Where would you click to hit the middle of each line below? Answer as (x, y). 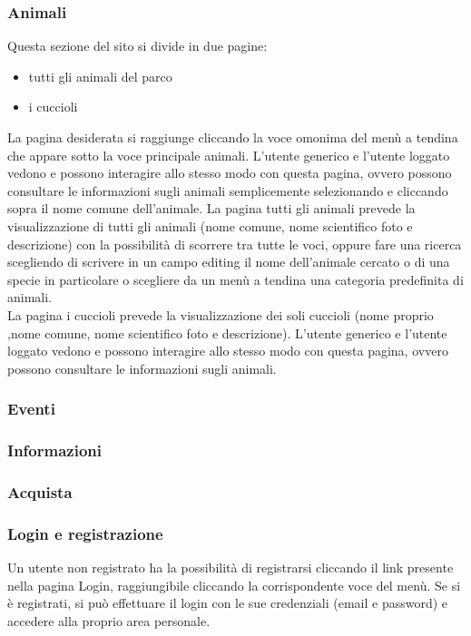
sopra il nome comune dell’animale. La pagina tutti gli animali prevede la (211, 208)
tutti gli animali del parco (100, 76)
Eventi (31, 409)
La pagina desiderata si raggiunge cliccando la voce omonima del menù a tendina (233, 137)
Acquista (40, 491)
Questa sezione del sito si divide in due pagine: (137, 46)
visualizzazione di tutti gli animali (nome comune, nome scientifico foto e (210, 225)
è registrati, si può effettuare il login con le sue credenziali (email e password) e (228, 603)
